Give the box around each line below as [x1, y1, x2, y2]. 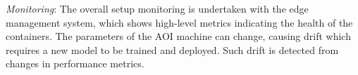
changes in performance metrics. [6, 56, 144, 71]
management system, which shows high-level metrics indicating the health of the [6, 15, 353, 29]
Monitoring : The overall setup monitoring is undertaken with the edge [6, 1, 309, 15]
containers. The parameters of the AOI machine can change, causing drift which [6, 29, 351, 43]
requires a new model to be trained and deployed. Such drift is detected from [6, 42, 339, 57]
